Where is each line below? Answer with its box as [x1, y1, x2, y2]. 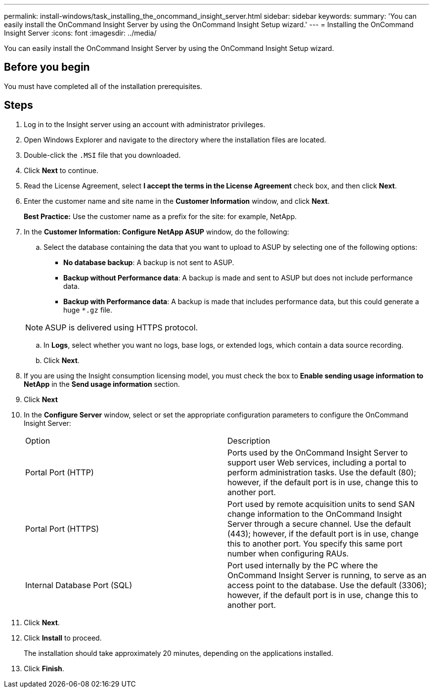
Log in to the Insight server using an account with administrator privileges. [24, 120, 265, 129]
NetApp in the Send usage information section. [24, 379, 180, 388]
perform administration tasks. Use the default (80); [227, 467, 416, 477]
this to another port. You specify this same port [227, 538, 403, 549]
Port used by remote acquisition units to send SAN [227, 499, 415, 509]
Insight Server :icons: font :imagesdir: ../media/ [4, 29, 157, 37]
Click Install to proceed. [24, 633, 102, 642]
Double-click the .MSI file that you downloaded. [24, 150, 181, 159]
